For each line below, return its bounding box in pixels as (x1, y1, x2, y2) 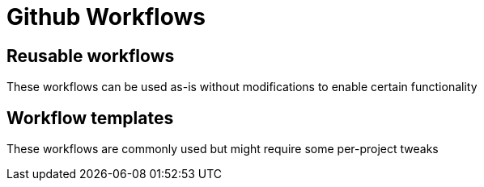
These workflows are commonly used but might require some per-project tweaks (6, 142, 439, 156)
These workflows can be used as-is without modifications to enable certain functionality (6, 80, 478, 94)
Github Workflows (6, 3, 206, 31)
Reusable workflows (6, 45, 175, 66)
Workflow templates (6, 107, 174, 128)
